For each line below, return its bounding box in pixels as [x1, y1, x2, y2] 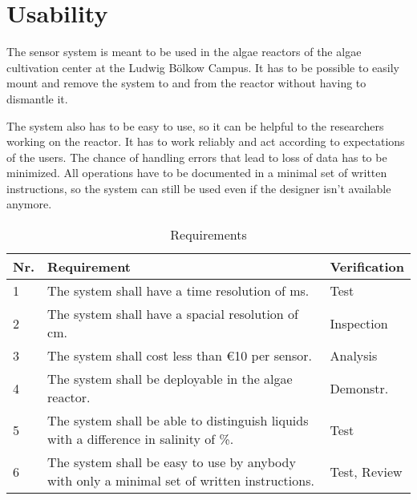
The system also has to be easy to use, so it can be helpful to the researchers [6, 117, 384, 134]
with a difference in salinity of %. [47, 429, 234, 449]
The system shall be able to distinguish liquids [47, 411, 309, 430]
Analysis [330, 346, 378, 365]
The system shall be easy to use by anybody [47, 453, 296, 472]
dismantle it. [6, 90, 68, 107]
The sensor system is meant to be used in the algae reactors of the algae [6, 43, 362, 60]
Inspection [330, 313, 388, 333]
